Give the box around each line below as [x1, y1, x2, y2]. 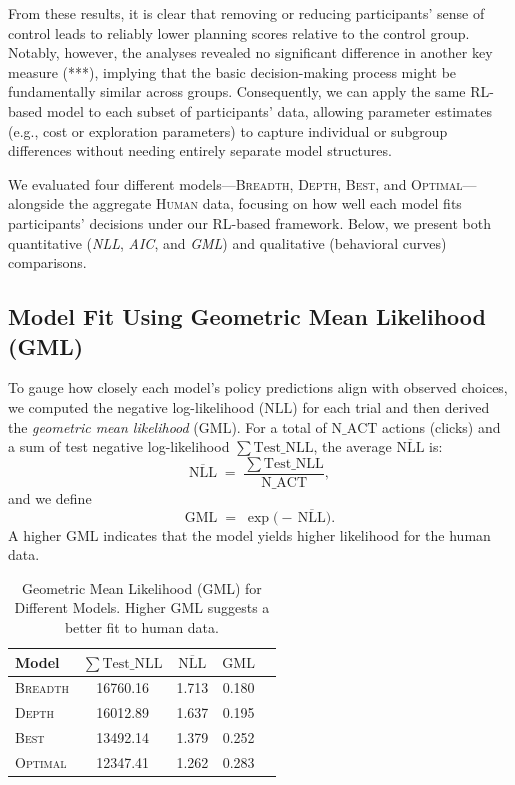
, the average [313, 436, 392, 457]
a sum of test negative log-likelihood [8, 436, 230, 457]
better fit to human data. [64, 616, 219, 637]
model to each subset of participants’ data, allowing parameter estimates [46, 100, 492, 121]
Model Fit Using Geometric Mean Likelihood [8, 301, 487, 332]
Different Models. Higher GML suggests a [14, 597, 270, 618]
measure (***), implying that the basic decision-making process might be [8, 61, 457, 82]
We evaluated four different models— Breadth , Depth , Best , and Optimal [8, 173, 463, 194]
